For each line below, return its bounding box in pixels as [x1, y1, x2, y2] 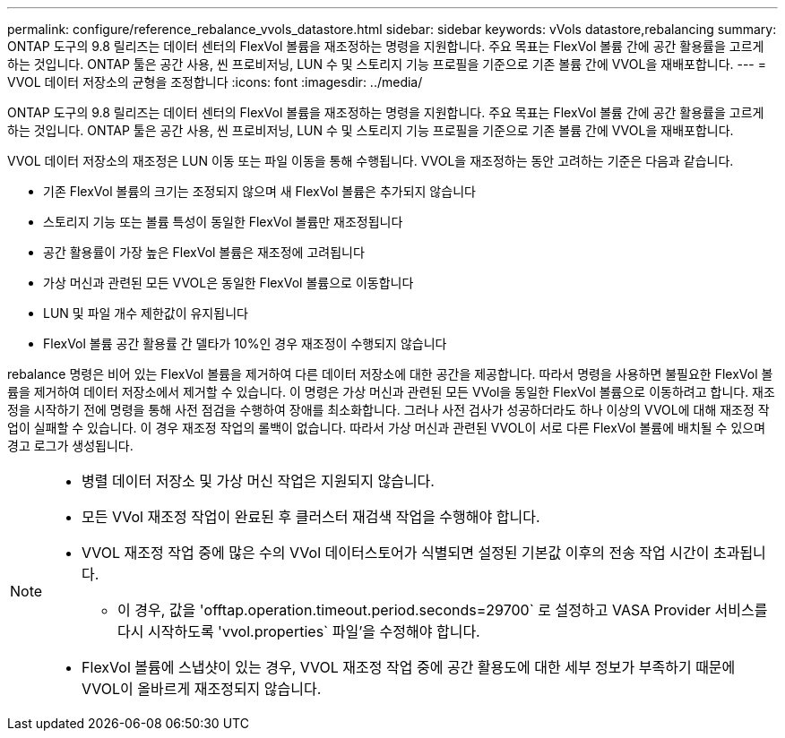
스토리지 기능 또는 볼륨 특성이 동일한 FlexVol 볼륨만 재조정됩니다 [43, 214, 403, 229]
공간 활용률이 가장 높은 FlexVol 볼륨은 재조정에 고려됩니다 [43, 245, 365, 260]
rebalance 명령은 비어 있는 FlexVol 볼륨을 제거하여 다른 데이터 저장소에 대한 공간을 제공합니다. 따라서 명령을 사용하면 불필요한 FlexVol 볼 [7, 366, 773, 382]
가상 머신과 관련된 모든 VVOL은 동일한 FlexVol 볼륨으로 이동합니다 [43, 275, 414, 290]
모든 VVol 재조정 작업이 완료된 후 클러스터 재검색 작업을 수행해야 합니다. [82, 508, 540, 526]
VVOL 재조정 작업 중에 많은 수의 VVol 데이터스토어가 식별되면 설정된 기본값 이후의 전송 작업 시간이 [82, 544, 710, 562]
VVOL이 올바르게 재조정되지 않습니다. [82, 680, 322, 698]
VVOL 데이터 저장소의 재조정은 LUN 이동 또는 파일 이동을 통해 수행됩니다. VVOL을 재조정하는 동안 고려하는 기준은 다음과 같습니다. [7, 153, 734, 168]
